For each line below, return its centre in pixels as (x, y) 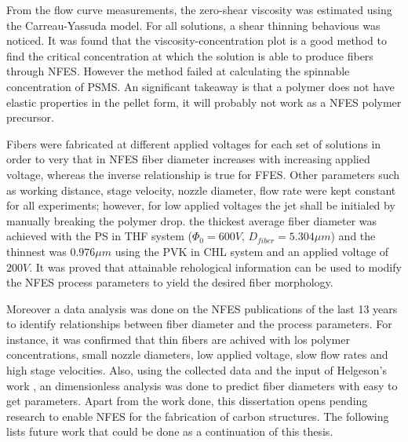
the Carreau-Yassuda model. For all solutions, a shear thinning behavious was (193, 25)
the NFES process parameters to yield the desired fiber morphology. (170, 282)
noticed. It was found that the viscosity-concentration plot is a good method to (197, 40)
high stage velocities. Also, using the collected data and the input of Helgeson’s (197, 370)
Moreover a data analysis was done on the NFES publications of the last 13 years (202, 308)
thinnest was (36, 251)
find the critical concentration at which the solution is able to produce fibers (190, 55)
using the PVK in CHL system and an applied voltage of (252, 251)
